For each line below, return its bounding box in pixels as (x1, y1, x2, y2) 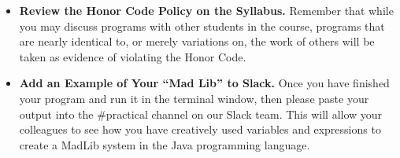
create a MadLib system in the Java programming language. (19, 136, 310, 152)
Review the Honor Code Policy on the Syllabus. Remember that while (19, 2, 394, 18)
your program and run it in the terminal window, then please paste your (19, 90, 369, 106)
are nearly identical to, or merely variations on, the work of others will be (19, 33, 375, 50)
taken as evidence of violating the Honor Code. (19, 48, 246, 64)
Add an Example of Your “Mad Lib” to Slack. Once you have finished (19, 75, 390, 91)
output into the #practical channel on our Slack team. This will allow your (19, 105, 383, 122)
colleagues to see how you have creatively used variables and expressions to (19, 121, 381, 138)
